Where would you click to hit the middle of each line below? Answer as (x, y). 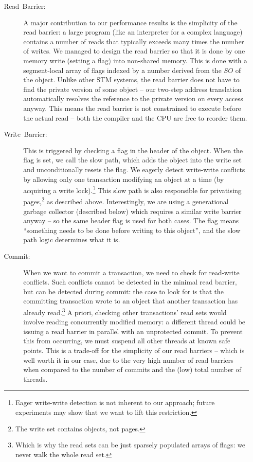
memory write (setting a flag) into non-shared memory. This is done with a (136, 60)
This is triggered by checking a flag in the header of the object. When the (133, 150)
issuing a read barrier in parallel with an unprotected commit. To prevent (133, 331)
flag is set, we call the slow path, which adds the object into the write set (133, 160)
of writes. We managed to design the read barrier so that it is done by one (134, 51)
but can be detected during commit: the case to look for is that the (124, 291)
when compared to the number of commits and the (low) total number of (132, 369)
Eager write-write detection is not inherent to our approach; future (115, 402)
